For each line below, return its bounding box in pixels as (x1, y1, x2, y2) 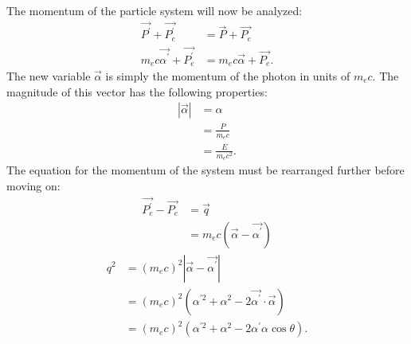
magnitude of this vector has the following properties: (6, 83, 268, 100)
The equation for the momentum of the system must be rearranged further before (6, 162, 405, 178)
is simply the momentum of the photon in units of (105, 68, 350, 84)
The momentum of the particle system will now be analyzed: (6, 2, 303, 18)
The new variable (6, 68, 91, 84)
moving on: (6, 177, 61, 193)
